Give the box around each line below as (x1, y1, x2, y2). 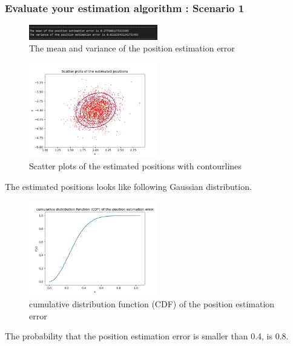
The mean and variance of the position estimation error (29, 42, 235, 54)
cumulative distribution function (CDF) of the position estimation (29, 298, 275, 310)
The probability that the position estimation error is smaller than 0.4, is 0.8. (5, 330, 289, 342)
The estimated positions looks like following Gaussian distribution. (5, 180, 252, 192)
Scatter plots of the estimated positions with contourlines (29, 159, 242, 172)
